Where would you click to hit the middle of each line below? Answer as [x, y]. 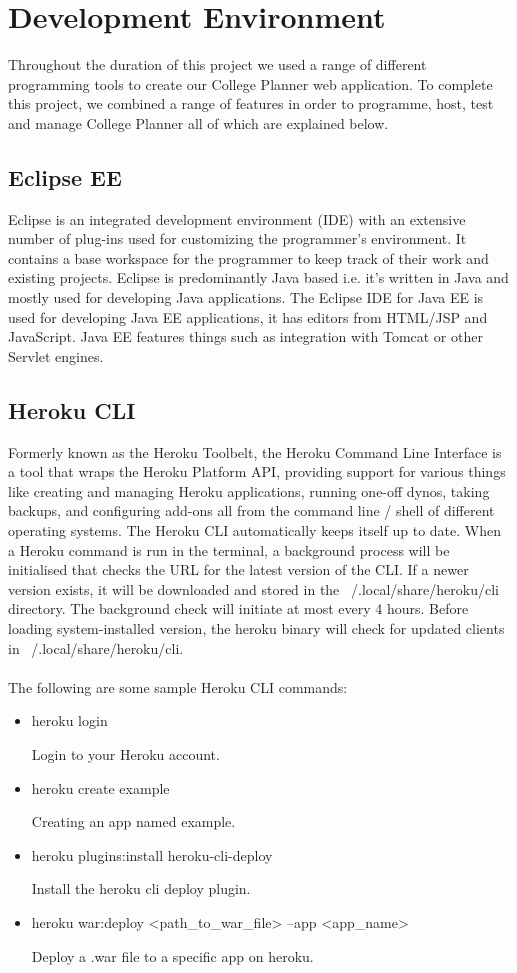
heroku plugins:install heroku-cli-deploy [152, 854]
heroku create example [100, 787]
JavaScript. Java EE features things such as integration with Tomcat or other [245, 336]
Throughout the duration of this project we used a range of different [217, 64]
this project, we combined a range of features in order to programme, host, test [251, 103]
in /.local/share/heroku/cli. [96, 647]
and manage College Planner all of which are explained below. [198, 122]
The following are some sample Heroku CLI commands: [178, 686]
